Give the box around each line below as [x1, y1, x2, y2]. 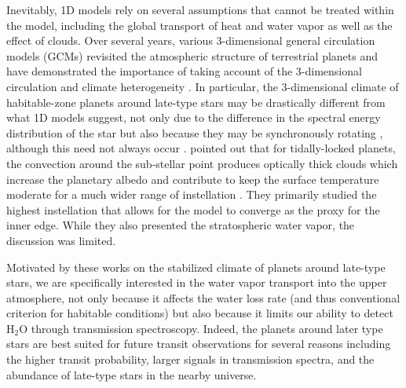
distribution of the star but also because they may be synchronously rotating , [6, 124, 383, 141]
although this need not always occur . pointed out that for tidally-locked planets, [6, 140, 396, 156]
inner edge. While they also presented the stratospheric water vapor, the [6, 217, 355, 233]
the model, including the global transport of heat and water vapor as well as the [6, 16, 393, 33]
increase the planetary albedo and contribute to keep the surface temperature [6, 170, 379, 187]
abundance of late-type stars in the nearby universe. [6, 366, 257, 383]
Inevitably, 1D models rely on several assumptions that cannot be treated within [6, 2, 394, 17]
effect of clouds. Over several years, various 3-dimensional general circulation [6, 32, 375, 49]
